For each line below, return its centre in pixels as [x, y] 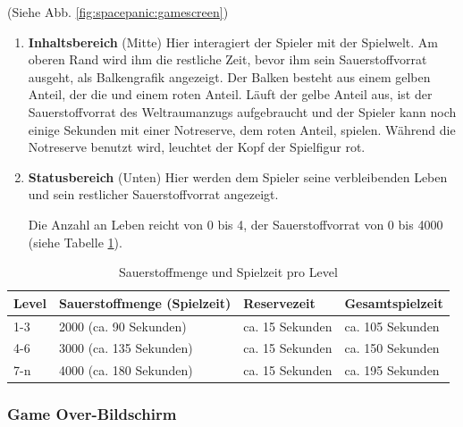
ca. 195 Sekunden [392, 370]
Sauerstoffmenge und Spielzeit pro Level [228, 272]
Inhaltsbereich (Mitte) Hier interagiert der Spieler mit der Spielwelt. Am [233, 42]
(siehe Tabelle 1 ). [75, 242]
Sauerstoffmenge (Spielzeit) [145, 302]
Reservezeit [279, 302]
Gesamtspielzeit [394, 302]
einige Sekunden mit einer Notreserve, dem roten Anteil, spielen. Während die [242, 129]
